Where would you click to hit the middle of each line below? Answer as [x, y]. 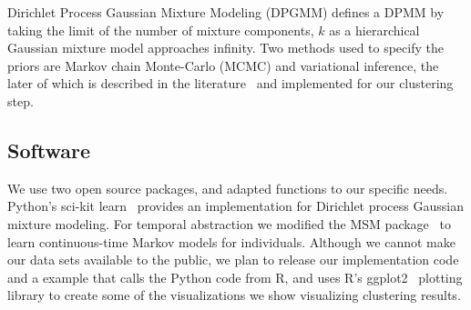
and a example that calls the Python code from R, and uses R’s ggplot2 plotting [235, 277]
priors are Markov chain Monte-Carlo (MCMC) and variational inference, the [223, 65]
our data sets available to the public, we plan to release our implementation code [233, 260]
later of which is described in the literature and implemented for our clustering [230, 83]
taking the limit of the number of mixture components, [161, 30]
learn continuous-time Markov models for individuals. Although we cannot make [231, 241]
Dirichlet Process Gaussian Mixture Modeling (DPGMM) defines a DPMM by [226, 12]
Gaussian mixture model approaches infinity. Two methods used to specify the [225, 48]
